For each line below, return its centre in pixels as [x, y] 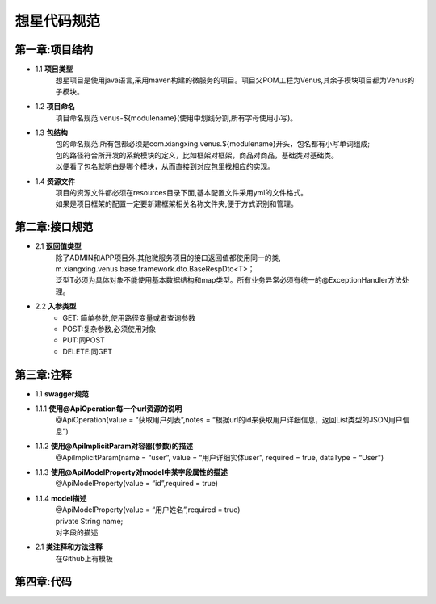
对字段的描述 [77, 532]
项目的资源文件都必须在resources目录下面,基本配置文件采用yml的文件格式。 [182, 192]
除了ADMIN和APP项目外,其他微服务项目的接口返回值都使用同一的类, [168, 258]
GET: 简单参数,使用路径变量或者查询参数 [129, 317]
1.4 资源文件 [55, 181]
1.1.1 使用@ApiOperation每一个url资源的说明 [109, 409]
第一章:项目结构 [54, 50]
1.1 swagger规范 [62, 394]
